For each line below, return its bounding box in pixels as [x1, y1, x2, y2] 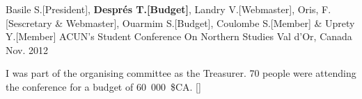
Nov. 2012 [6, 42, 49, 57]
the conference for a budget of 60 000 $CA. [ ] [6, 79, 201, 93]
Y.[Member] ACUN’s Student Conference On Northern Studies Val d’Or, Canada [6, 29, 352, 44]
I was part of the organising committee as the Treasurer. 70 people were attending [6, 66, 356, 80]
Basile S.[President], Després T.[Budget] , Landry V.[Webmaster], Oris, [6, 2, 319, 16]
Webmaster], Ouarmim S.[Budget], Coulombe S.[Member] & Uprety [65, 15, 355, 30]
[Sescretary [6, 15, 52, 30]
